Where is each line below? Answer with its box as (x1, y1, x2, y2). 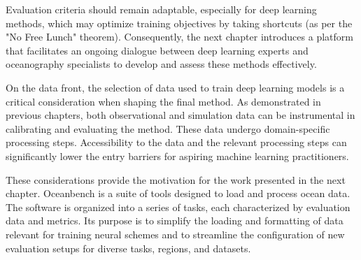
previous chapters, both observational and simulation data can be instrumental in (6, 108, 355, 122)
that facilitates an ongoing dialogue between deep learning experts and (6, 43, 309, 57)
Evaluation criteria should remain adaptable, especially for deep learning (6, 2, 317, 16)
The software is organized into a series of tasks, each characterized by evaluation (6, 199, 351, 214)
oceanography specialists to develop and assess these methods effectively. (6, 57, 317, 71)
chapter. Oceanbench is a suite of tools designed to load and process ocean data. (6, 186, 351, 201)
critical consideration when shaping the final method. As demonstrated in (6, 94, 321, 108)
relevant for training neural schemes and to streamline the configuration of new (6, 226, 345, 241)
